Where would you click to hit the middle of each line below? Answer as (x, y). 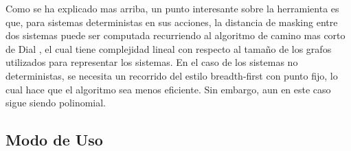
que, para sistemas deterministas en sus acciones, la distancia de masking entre (172, 22)
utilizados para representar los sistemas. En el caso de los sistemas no (152, 62)
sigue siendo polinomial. (56, 103)
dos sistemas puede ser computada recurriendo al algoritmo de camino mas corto (175, 35)
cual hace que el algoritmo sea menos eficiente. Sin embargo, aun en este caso (168, 89)
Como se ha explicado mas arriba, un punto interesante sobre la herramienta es (172, 8)
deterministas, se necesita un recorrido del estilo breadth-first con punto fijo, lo (172, 75)
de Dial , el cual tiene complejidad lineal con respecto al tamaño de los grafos (169, 48)
